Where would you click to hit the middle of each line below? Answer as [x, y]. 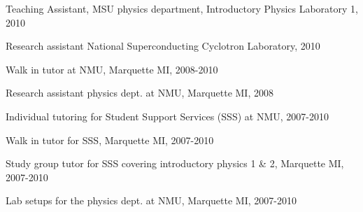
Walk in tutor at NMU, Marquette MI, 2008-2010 [112, 69]
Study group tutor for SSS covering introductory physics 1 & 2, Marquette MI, [175, 163]
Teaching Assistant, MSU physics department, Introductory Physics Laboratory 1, [182, 8]
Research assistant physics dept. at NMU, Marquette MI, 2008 [140, 93]
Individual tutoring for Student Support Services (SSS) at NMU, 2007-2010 [167, 116]
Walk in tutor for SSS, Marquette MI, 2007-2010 [110, 140]
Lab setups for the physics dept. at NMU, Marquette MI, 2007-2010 [151, 200]
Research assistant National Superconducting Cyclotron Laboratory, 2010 [163, 46]
